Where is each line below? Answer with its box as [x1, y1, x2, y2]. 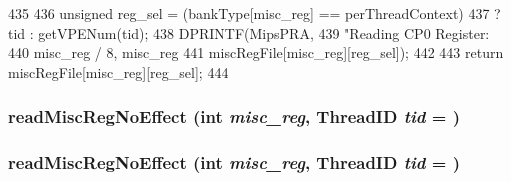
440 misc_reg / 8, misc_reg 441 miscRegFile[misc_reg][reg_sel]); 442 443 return [8, 42, 504, 63]
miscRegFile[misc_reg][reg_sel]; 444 [8, 61, 229, 82]
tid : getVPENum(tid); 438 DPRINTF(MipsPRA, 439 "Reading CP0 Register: [8, 22, 490, 43]
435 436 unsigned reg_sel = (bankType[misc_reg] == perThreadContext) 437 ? [8, 3, 501, 23]
